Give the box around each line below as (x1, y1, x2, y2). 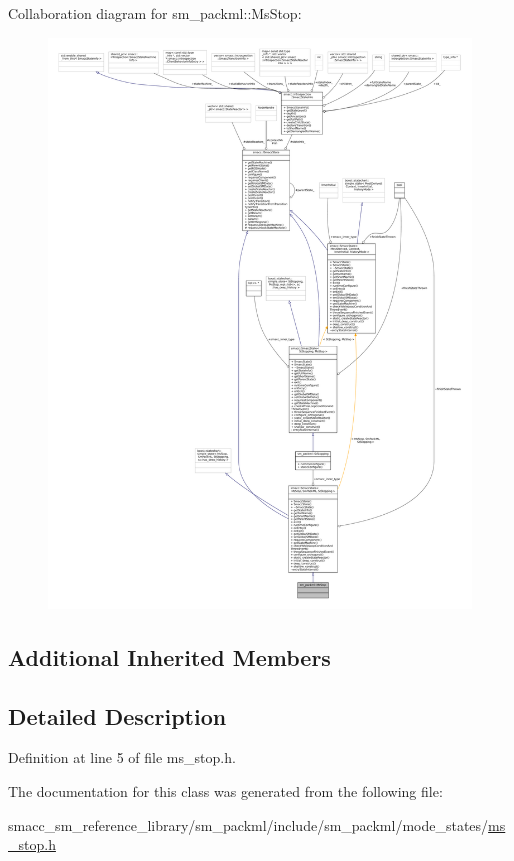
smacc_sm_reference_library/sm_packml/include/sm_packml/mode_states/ (8, 814, 489, 835)
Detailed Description (8, 700, 227, 731)
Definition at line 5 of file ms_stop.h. (8, 747, 236, 768)
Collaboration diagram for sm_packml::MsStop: (8, 3, 302, 23)
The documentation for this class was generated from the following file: (8, 781, 443, 802)
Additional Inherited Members (8, 641, 331, 672)
